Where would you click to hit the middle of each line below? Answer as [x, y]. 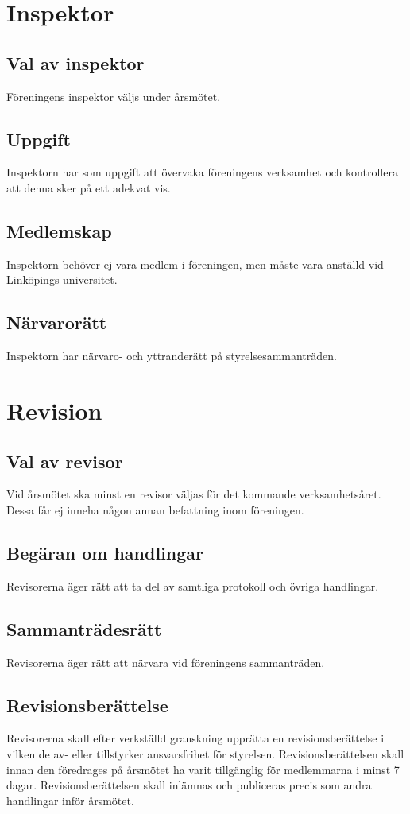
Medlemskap [59, 230]
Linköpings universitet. [62, 279]
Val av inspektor [75, 62]
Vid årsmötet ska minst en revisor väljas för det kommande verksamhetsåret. [194, 494]
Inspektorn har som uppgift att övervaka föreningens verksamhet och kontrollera [202, 172]
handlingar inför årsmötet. [70, 800]
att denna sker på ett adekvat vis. [89, 187]
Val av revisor [65, 461]
